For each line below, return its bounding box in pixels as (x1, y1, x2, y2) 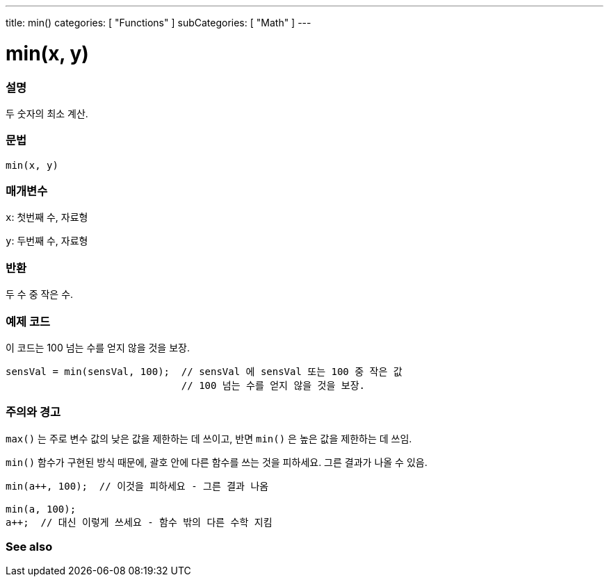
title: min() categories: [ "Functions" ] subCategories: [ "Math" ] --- (6, 17, 311, 28)
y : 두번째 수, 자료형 (6, 235, 88, 247)
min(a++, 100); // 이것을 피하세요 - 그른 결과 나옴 (6, 480, 269, 492)
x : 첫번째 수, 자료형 (6, 211, 88, 224)
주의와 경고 (6, 405, 61, 419)
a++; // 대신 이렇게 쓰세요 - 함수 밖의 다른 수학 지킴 (6, 516, 273, 528)
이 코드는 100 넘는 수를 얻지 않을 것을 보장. (6, 341, 190, 354)
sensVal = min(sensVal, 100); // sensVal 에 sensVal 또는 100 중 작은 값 (6, 365, 403, 377)
